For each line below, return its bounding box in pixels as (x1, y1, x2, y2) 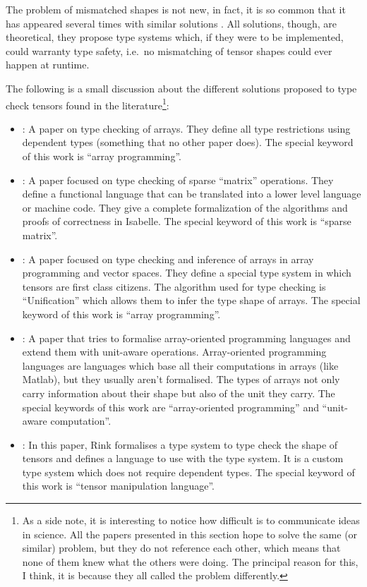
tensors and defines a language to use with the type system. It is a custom (22, 451, 344, 466)
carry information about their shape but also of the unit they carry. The (22, 385, 335, 400)
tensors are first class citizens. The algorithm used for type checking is (22, 279, 326, 293)
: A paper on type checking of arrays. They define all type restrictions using (22, 121, 351, 135)
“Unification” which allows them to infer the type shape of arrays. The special (22, 293, 361, 308)
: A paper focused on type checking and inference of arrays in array (22, 251, 314, 266)
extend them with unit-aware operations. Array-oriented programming (22, 344, 327, 359)
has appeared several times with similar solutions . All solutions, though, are (6, 16, 337, 30)
